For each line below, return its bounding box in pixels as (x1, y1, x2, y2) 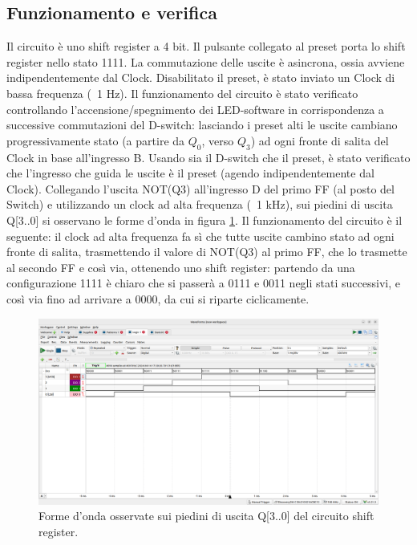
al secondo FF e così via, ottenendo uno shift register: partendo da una (6, 258, 355, 275)
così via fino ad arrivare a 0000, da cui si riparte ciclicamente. (6, 290, 310, 307)
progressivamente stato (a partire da (6, 132, 185, 148)
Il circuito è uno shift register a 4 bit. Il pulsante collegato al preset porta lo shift (6, 38, 406, 55)
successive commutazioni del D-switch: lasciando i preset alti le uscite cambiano (6, 116, 398, 133)
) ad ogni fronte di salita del (250, 132, 389, 148)
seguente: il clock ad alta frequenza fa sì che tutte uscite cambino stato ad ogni (6, 227, 395, 244)
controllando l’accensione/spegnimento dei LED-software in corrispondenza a (6, 100, 384, 117)
